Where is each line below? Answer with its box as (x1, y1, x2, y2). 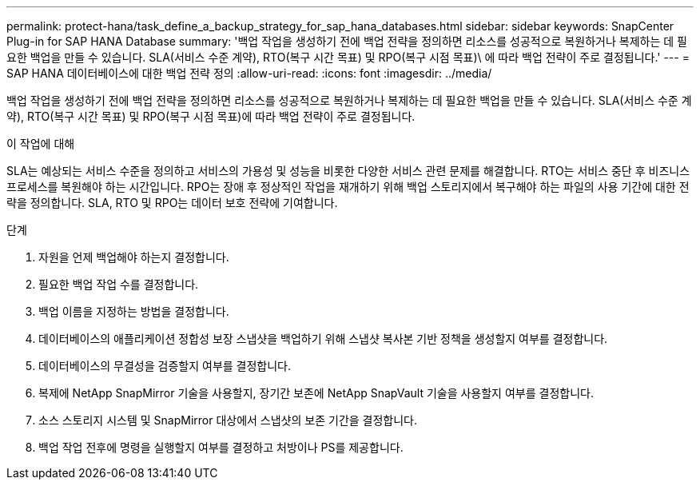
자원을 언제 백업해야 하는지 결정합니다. (38, 250, 229, 264)
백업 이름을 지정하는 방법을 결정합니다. (38, 305, 229, 318)
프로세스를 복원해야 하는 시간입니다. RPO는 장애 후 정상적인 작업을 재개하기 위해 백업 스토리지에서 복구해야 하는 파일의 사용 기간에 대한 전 (6, 180, 690, 193)
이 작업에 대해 (6, 137, 75, 150)
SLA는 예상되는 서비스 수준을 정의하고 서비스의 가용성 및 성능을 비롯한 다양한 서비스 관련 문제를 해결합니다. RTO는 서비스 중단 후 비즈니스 (6, 164, 690, 177)
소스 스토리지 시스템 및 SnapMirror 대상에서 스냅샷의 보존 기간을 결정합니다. (38, 413, 418, 427)
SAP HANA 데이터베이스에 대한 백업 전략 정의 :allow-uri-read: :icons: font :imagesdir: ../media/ (6, 66, 492, 80)
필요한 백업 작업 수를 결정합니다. (38, 277, 199, 291)
